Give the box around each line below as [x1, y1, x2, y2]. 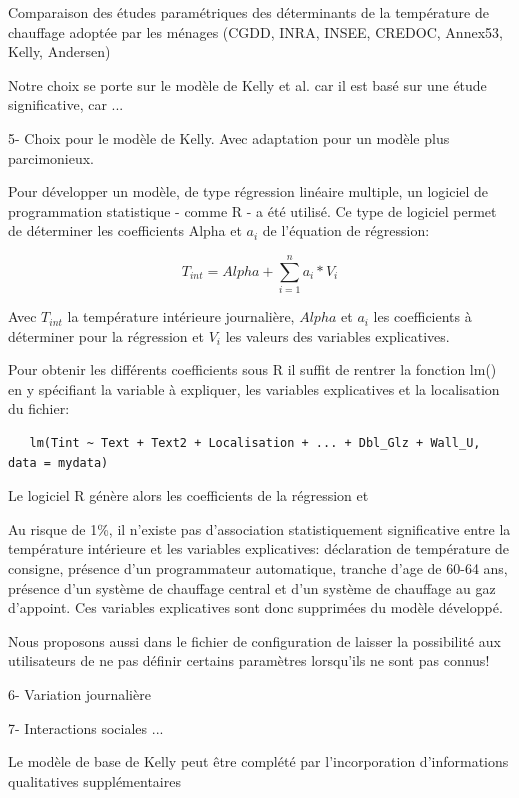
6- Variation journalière [8, 683, 151, 704]
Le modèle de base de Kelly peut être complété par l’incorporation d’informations [8, 751, 509, 772]
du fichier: [8, 398, 70, 419]
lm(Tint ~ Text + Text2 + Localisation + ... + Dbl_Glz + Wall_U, [29, 436, 481, 451]
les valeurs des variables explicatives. [225, 325, 450, 346]
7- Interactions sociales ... [8, 717, 164, 738]
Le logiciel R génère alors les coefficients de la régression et [8, 485, 369, 506]
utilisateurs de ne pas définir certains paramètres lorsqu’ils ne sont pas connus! [8, 650, 490, 671]
